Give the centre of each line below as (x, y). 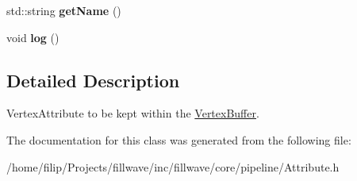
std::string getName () (64, 10)
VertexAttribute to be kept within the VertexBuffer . (133, 113)
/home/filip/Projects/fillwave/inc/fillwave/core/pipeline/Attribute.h (173, 166)
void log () (33, 37)
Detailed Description (93, 80)
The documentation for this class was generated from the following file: (179, 139)
